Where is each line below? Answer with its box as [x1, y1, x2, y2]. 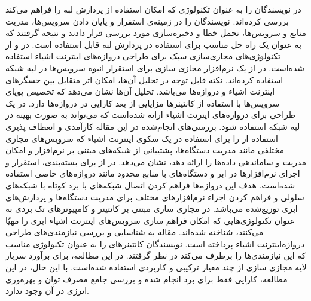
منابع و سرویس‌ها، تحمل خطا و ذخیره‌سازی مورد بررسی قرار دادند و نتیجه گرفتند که [5, 26, 307, 39]
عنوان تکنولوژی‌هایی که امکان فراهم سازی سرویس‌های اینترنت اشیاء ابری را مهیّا [5, 214, 295, 226]
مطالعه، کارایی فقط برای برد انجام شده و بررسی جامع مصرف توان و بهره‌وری [5, 272, 288, 285]
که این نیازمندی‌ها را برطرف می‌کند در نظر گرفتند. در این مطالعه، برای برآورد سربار [5, 249, 306, 262]
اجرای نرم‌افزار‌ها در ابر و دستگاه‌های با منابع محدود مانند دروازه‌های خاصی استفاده [5, 167, 300, 180]
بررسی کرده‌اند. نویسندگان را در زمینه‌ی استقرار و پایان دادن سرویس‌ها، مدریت [5, 14, 289, 27]
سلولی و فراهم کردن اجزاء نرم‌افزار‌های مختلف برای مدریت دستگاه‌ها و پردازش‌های [5, 190, 304, 203]
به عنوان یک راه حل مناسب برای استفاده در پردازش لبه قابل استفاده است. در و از [5, 38, 301, 50]
